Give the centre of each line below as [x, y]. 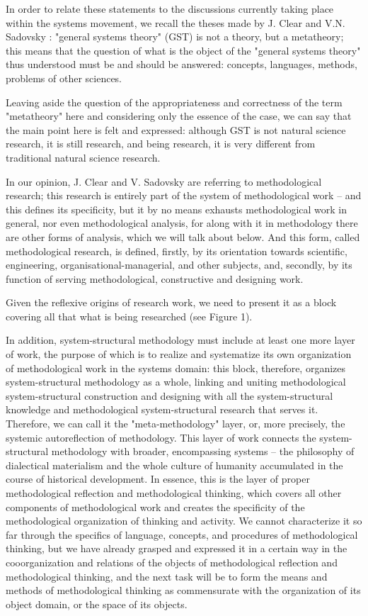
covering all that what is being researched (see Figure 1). [129, 316]
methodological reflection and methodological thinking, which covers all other [174, 493]
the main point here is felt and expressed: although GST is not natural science [176, 129]
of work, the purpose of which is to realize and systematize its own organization [179, 354]
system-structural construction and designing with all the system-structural [169, 395]
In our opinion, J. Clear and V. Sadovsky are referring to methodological [164, 181]
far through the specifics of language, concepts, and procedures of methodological [182, 534]
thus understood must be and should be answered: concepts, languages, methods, [182, 64]
